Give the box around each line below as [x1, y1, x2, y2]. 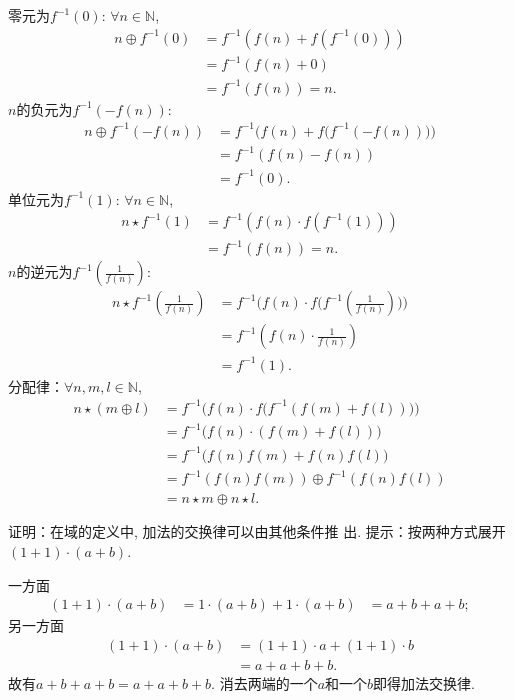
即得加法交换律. [373, 672, 475, 693]
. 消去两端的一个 [211, 672, 318, 693]
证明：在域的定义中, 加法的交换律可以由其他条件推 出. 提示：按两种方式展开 [8, 521, 506, 542]
